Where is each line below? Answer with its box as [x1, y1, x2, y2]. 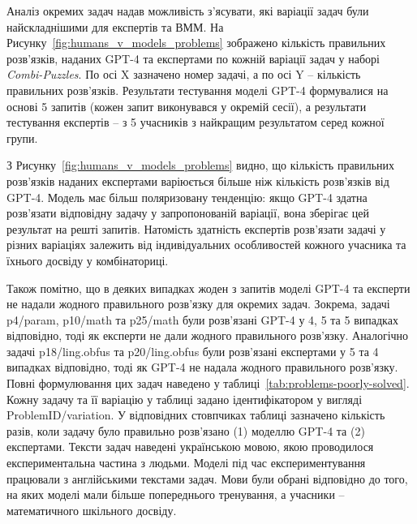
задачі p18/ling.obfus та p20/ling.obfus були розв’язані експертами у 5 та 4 [6, 342, 379, 359]
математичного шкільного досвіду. [6, 501, 177, 518]
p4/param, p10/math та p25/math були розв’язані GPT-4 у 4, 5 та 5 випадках [6, 311, 398, 328]
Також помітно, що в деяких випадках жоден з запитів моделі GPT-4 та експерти [6, 279, 411, 296]
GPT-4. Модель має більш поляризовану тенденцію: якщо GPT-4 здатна [6, 188, 368, 205]
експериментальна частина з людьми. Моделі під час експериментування [6, 454, 366, 471]
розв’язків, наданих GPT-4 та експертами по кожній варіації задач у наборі [6, 49, 380, 67]
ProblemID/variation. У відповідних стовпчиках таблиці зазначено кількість [6, 406, 385, 423]
